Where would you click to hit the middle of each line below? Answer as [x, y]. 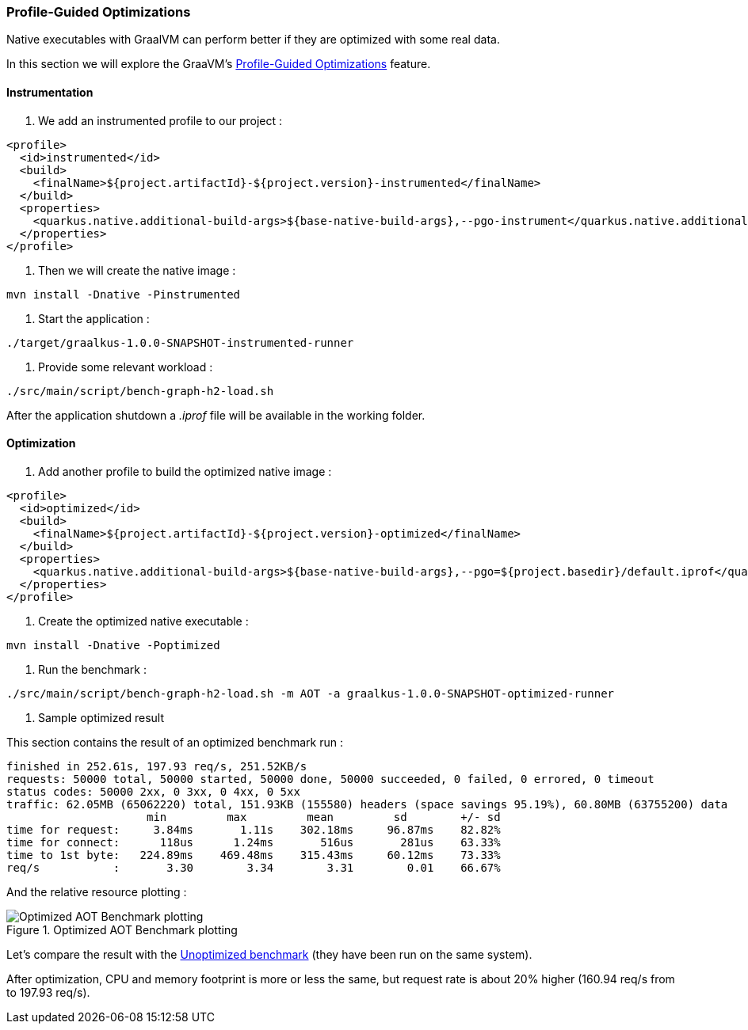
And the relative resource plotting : [97, 891]
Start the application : [94, 318]
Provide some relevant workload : [126, 367]
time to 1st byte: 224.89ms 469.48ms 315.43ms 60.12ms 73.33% [254, 855]
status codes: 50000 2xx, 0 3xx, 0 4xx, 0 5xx [153, 791]
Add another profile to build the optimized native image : [185, 471]
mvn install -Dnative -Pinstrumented [124, 294]
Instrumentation [50, 92]
